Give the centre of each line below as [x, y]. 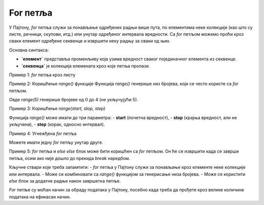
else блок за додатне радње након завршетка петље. [65, 181]
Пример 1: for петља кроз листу [42, 75]
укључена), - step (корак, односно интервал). [57, 124]
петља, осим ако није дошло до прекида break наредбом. [70, 158]
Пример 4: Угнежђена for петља [43, 133]
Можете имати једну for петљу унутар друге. [56, 142]
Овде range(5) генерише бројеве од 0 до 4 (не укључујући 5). [74, 100]
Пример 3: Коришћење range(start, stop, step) [57, 109]
